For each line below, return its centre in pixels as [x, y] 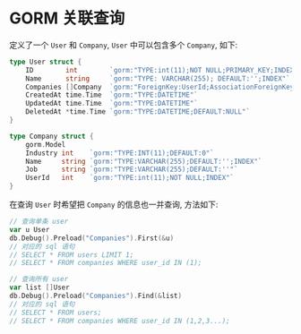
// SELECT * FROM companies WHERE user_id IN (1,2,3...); [120, 321]
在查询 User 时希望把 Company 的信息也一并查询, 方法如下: [114, 205]
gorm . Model [46, 144]
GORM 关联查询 [67, 18]
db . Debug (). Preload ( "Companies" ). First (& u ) [92, 238]
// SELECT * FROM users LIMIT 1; [72, 255]
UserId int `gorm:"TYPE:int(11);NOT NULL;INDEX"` [130, 178]
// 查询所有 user [39, 279]
